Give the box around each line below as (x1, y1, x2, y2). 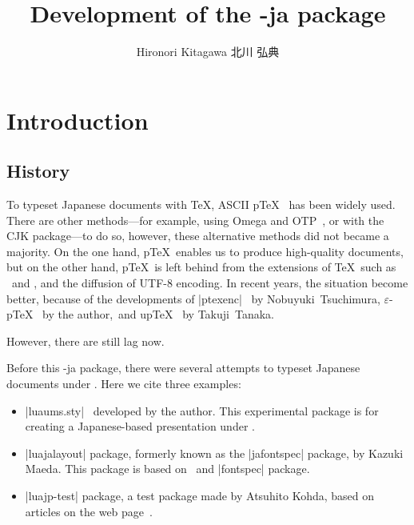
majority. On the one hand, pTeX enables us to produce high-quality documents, (6, 242, 404, 259)
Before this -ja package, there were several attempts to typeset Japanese (6, 359, 360, 376)
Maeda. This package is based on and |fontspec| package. (25, 460, 310, 477)
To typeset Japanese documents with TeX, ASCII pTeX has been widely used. (6, 196, 396, 213)
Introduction (6, 103, 149, 136)
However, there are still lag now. (6, 332, 165, 349)
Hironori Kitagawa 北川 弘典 (136, 43, 280, 60)
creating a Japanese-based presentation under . (25, 418, 255, 435)
